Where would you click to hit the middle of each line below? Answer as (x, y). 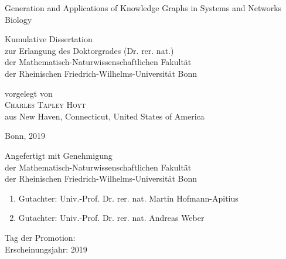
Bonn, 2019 (25, 136)
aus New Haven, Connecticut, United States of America (105, 116)
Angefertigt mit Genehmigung (59, 155)
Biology (18, 19)
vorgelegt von (29, 93)
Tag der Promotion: (40, 237)
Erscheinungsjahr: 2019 (46, 249)
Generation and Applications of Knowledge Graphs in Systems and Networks (143, 8)
